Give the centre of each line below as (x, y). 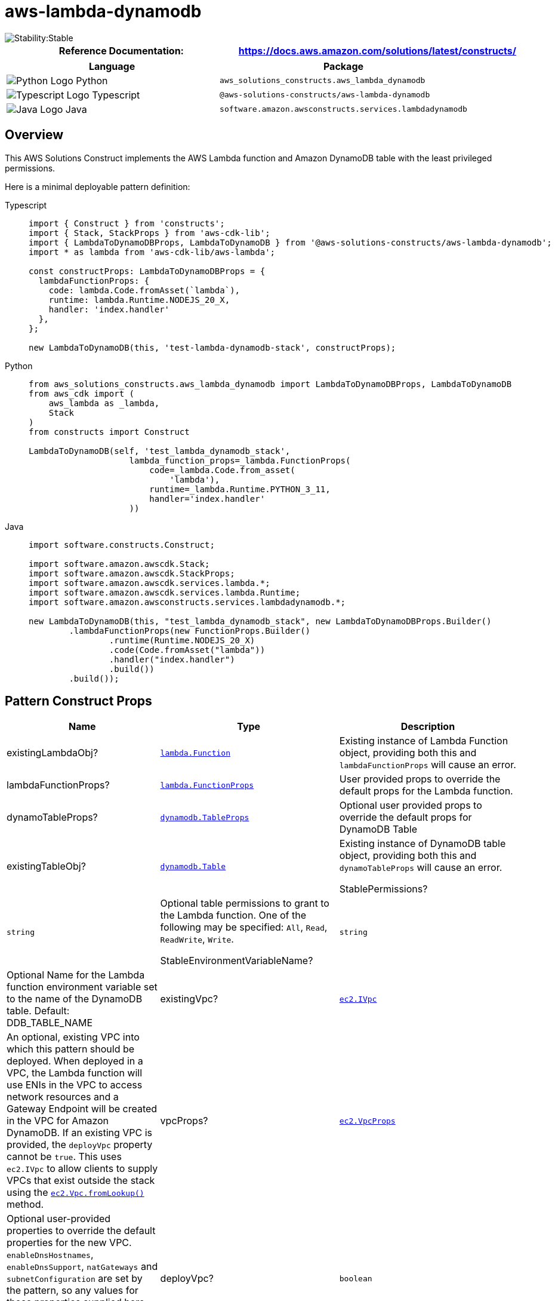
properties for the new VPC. (69, 1243)
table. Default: (38, 1011)
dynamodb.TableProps (205, 817)
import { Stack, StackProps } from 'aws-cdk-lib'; (149, 233)
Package (343, 66)
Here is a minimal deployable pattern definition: (98, 186)
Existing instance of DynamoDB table (423, 844)
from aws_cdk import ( (82, 393)
